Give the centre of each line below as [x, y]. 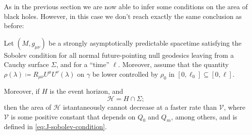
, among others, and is [204, 116]
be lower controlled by [125, 74]
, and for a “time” [83, 64]
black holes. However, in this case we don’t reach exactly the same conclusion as [123, 16]
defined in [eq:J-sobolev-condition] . [55, 127]
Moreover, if [22, 91]
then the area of [28, 107]
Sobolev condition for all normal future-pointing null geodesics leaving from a [119, 55]
